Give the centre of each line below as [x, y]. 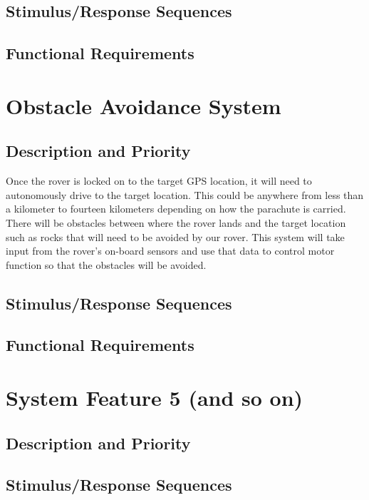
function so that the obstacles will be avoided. [106, 264]
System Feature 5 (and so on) [155, 398]
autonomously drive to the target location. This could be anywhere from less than [185, 194]
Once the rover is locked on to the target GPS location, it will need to [159, 181]
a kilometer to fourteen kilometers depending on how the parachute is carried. [176, 209]
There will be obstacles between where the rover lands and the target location [176, 222]
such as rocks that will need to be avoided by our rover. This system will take [175, 236]
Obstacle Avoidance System [144, 105]
